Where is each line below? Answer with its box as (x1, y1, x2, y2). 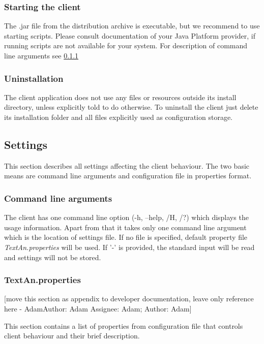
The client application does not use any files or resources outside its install (4, 91, 237, 102)
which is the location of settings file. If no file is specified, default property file (4, 232, 248, 242)
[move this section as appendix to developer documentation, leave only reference (4, 293, 254, 304)
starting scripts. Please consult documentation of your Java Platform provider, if (4, 30, 255, 41)
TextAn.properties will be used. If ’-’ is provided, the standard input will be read (4, 241, 255, 252)
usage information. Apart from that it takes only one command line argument (4, 222, 247, 232)
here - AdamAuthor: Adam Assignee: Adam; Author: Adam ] (4, 303, 192, 314)
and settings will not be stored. (4, 252, 101, 262)
